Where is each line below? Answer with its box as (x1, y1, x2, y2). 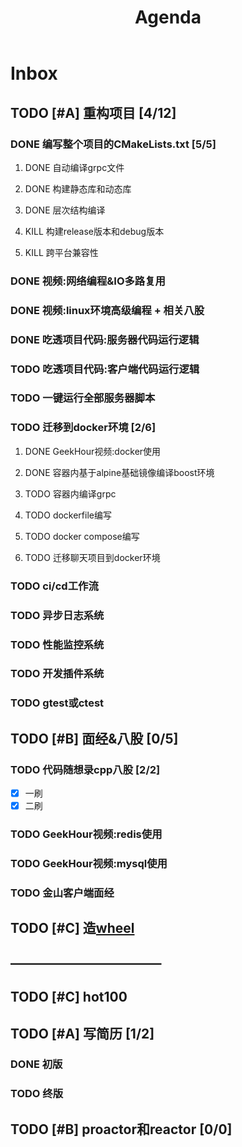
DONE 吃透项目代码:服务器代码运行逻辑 (10, 332, 200, 346)
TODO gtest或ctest (10, 696, 105, 710)
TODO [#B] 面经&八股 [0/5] (10, 730, 179, 747)
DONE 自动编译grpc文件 (24, 161, 125, 173)
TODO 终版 (10, 1087, 64, 1101)
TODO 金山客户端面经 (10, 886, 115, 900)
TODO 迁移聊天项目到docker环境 (24, 551, 161, 563)
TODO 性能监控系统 (10, 637, 105, 651)
